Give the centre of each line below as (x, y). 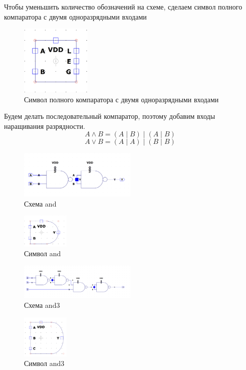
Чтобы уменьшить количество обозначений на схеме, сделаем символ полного (123, 7)
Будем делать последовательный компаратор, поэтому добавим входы (110, 116)
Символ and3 (44, 363)
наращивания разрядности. (45, 126)
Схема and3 (42, 305)
